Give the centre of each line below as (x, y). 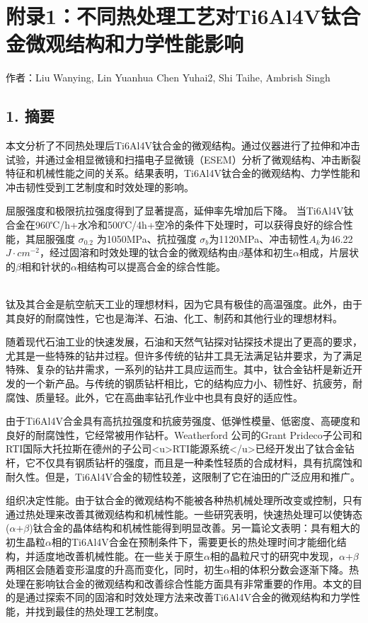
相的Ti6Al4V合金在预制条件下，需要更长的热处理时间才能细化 (194, 541)
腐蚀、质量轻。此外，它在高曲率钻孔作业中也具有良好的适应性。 (154, 397)
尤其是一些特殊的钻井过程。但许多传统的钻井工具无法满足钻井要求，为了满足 (184, 355)
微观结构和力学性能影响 (135, 44)
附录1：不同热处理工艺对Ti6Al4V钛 (173, 16)
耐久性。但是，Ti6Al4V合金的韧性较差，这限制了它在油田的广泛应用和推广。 (183, 476)
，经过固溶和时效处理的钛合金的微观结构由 (139, 252)
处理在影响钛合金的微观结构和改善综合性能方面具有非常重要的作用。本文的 (179, 583)
